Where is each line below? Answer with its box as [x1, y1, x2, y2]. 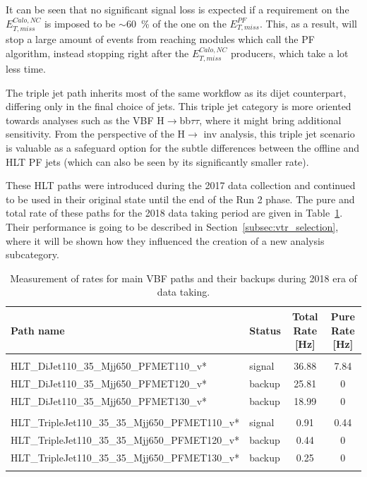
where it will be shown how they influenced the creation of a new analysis [6, 233, 325, 248]
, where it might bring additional [199, 112, 342, 127]
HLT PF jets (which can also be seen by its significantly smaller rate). [6, 154, 309, 169]
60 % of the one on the [126, 16, 227, 30]
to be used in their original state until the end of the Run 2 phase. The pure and [6, 191, 355, 206]
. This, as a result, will [260, 16, 357, 30]
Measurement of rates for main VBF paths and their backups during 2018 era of [10, 270, 357, 285]
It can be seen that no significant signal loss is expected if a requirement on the [6, 2, 349, 16]
